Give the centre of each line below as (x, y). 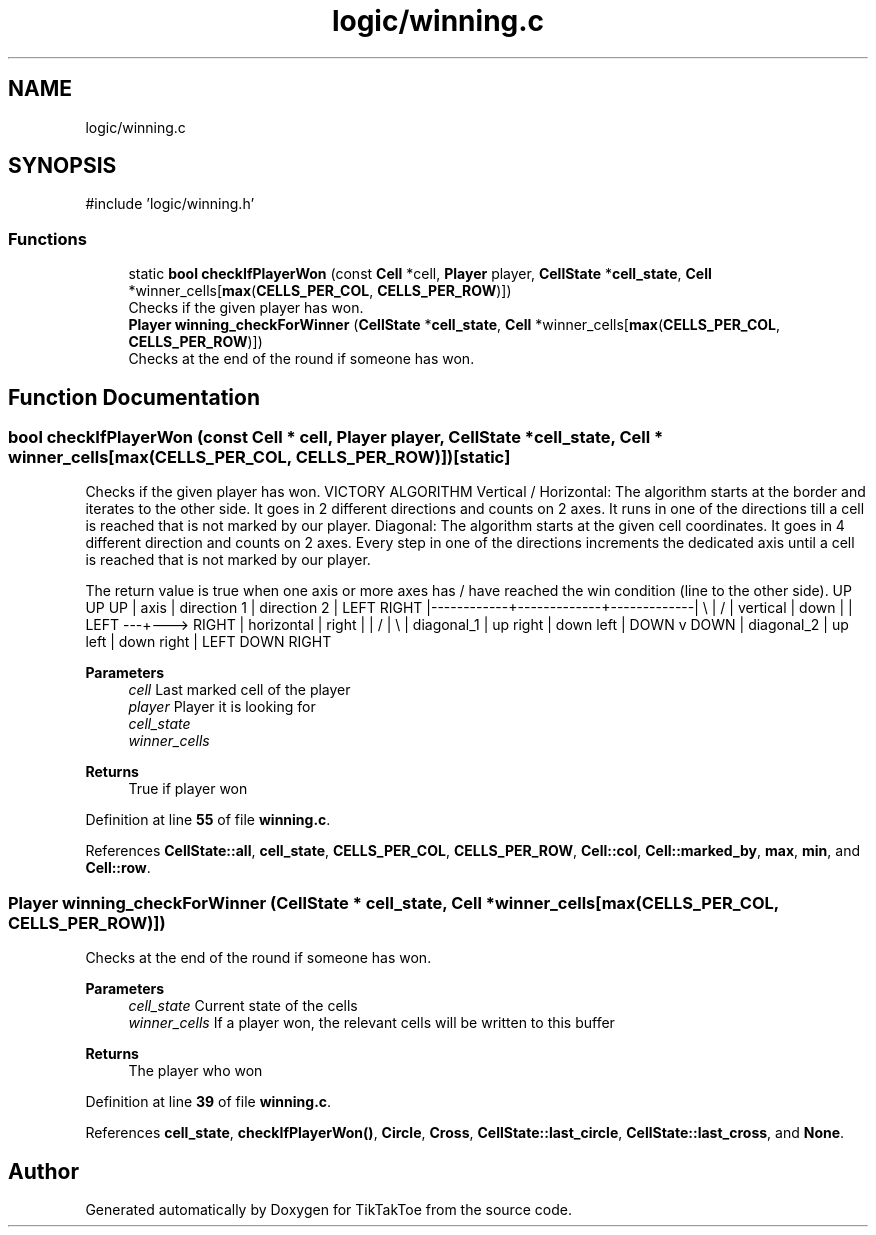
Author (43, 1171)
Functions (47, 238)
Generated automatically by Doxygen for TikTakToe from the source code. (328, 1209)
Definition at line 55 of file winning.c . (208, 820)
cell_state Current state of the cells (243, 1006)
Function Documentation (134, 397)
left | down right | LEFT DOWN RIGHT (208, 642)
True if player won (188, 789)
